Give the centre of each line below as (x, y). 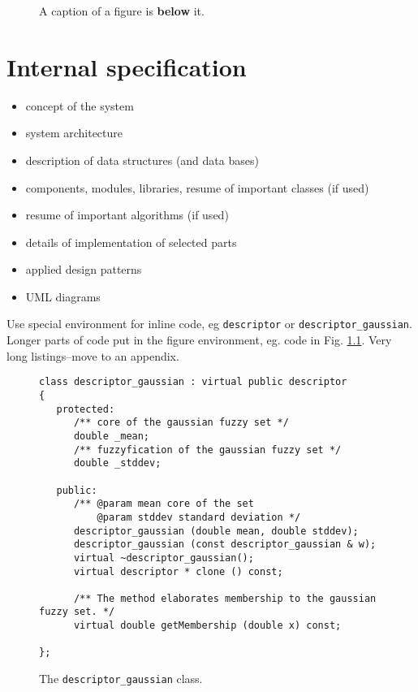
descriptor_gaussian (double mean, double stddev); (216, 531)
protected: (86, 409)
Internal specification (127, 66)
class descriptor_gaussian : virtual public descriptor (193, 382)
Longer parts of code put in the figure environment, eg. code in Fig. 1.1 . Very (199, 340)
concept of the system (80, 105)
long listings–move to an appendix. (93, 355)
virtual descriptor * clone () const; (178, 571)
